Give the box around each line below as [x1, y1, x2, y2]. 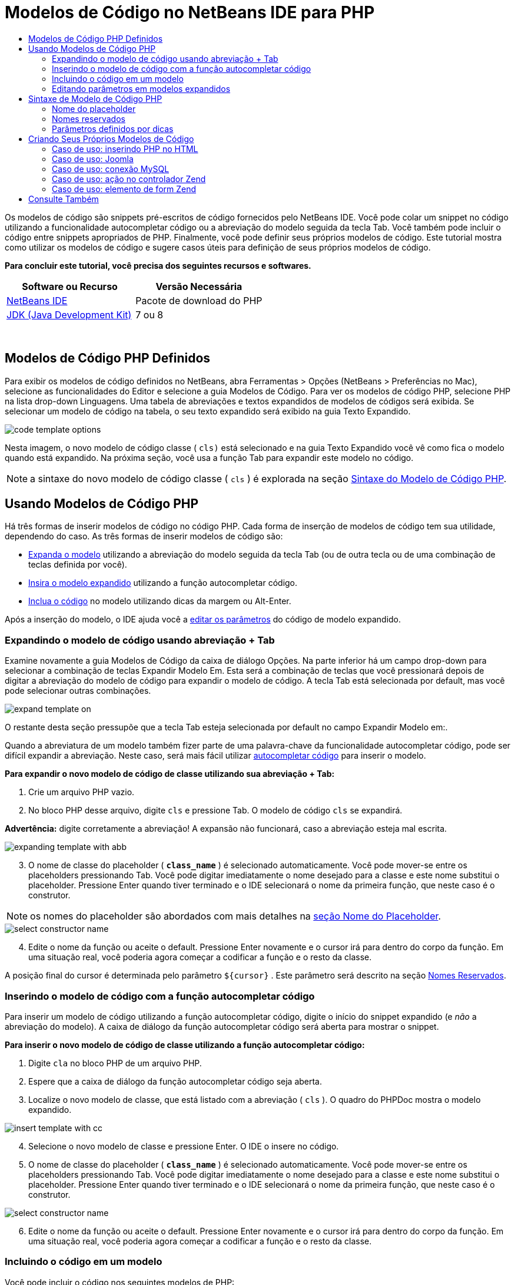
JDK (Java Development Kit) [6, 308, 132, 321]
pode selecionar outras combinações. [5, 686, 151, 696]
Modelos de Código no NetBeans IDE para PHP [5, 2, 375, 22]
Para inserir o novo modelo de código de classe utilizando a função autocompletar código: [5, 1039, 365, 1050]
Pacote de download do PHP [135, 294, 263, 307]
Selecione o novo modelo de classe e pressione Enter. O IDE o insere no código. [28, 1141, 339, 1151]
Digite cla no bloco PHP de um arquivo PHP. [28, 1057, 202, 1068]
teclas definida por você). [28, 559, 127, 570]
